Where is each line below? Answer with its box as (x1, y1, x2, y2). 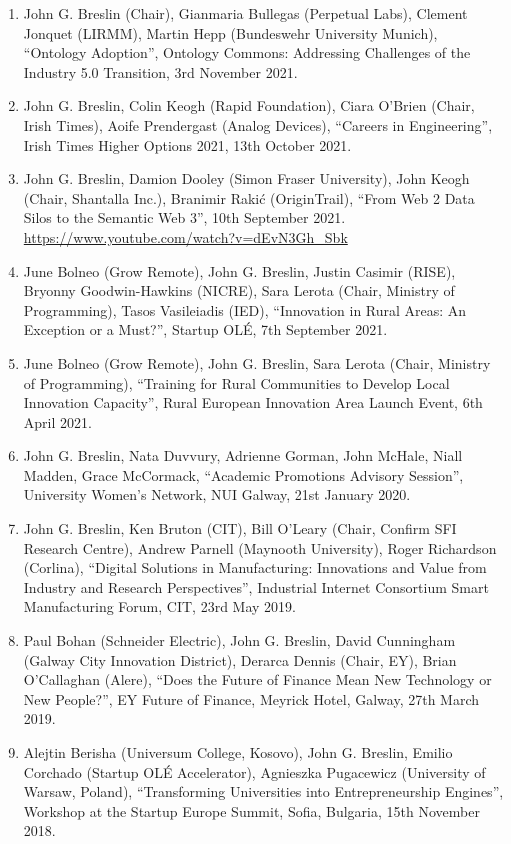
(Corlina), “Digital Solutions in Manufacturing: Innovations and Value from (23, 557, 487, 578)
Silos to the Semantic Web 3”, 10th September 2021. (23, 207, 346, 228)
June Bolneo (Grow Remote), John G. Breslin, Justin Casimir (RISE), (23, 260, 456, 281)
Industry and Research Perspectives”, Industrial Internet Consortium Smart (23, 576, 489, 597)
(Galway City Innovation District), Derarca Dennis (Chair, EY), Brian (23, 649, 457, 670)
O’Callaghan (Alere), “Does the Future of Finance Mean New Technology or (23, 669, 492, 690)
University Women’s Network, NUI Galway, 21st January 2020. (23, 484, 411, 505)
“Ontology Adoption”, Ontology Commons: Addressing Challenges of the (23, 42, 471, 63)
